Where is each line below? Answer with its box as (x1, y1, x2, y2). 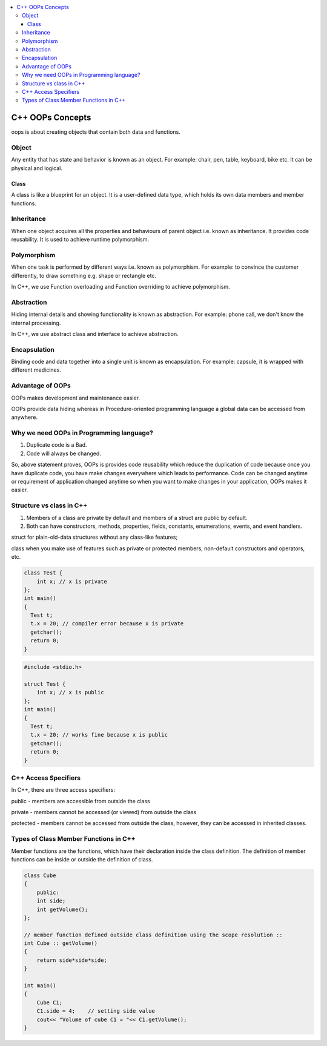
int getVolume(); (36, 906, 88, 913)
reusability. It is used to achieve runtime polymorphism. (11, 236, 150, 243)
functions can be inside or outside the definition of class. (11, 855, 153, 863)
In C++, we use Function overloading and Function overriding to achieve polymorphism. (11, 283, 230, 290)
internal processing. (11, 319, 61, 326)
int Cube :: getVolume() (24, 940, 98, 947)
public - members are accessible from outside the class (11, 797, 151, 804)
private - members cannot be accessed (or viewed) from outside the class (11, 809, 197, 816)
